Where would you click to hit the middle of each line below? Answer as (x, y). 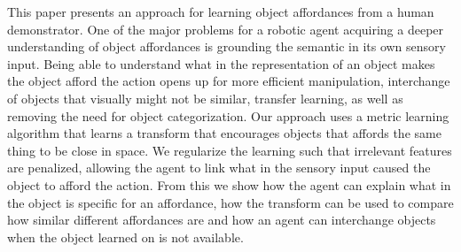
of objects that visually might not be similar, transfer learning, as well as (205, 98)
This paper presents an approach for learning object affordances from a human (221, 11)
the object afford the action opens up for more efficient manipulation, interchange (229, 81)
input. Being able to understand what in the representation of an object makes (221, 63)
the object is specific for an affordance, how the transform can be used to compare (230, 202)
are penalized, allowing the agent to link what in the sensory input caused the (219, 168)
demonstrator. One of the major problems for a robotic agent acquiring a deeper (226, 29)
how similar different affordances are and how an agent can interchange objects (222, 220)
